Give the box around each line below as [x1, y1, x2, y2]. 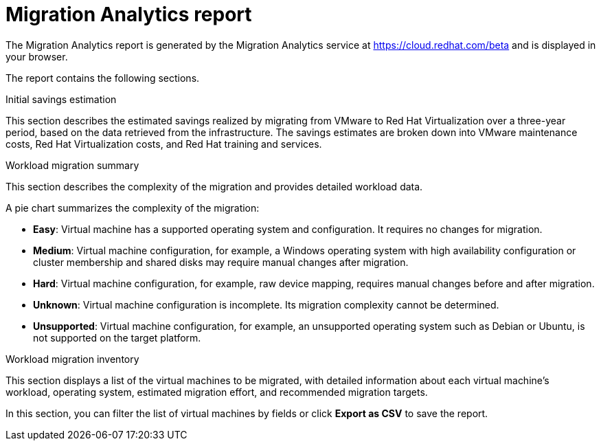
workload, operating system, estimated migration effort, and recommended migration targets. [5, 386, 428, 398]
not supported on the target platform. [33, 331, 201, 344]
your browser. [5, 50, 68, 63]
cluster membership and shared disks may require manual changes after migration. [33, 256, 409, 268]
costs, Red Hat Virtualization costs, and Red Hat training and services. [5, 137, 322, 150]
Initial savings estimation [5, 93, 117, 105]
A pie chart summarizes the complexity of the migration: [5, 201, 260, 214]
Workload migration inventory [5, 353, 139, 365]
